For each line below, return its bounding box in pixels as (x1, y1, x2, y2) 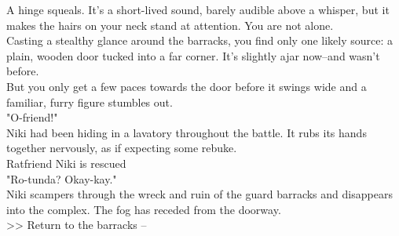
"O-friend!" (6, 109, 58, 125)
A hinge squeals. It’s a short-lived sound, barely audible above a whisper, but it (6, 2, 390, 17)
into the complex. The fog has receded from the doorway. (6, 201, 281, 217)
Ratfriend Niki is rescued (6, 154, 126, 171)
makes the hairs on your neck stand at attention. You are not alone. (6, 16, 334, 33)
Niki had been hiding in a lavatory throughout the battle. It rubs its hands (6, 124, 367, 140)
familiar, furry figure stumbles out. (6, 93, 173, 110)
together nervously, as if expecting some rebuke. (6, 140, 237, 156)
